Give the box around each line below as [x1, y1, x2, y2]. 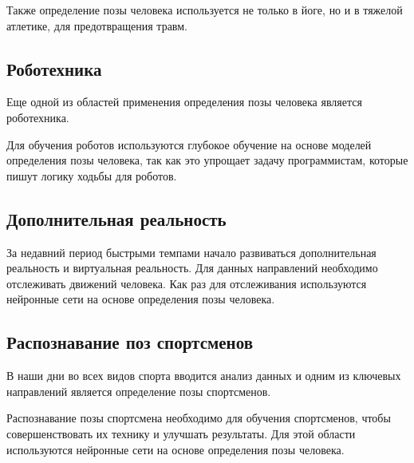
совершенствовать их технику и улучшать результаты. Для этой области [6, 425, 356, 441]
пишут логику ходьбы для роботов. [6, 167, 177, 184]
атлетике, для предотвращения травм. [6, 17, 187, 34]
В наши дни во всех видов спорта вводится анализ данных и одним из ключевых [6, 367, 401, 384]
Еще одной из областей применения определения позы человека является [6, 93, 362, 110]
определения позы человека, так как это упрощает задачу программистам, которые [6, 152, 408, 168]
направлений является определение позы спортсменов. [6, 382, 271, 399]
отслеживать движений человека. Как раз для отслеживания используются [6, 275, 367, 291]
